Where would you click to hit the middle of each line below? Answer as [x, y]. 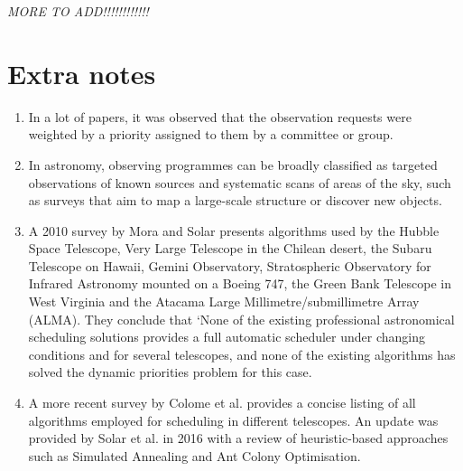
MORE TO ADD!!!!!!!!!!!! [78, 11]
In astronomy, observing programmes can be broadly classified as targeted [233, 164]
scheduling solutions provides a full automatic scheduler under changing [227, 337]
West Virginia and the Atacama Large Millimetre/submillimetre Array [224, 301]
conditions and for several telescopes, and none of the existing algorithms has [242, 354]
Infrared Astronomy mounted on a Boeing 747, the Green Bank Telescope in [240, 283]
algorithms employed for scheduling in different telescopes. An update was [233, 420]
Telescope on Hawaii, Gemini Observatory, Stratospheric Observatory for [230, 265]
